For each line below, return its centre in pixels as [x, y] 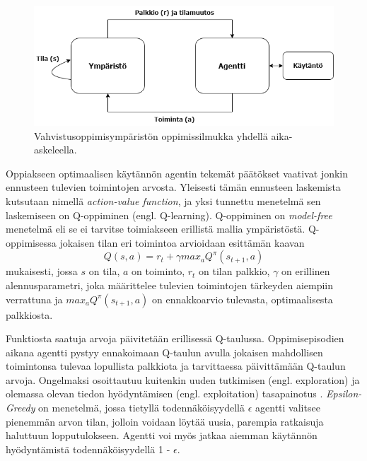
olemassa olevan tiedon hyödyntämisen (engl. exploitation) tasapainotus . [164, 393]
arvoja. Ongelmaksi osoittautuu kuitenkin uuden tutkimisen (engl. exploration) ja [183, 379]
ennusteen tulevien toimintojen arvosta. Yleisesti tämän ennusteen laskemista [173, 187]
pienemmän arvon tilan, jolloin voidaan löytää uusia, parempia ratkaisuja [165, 421]
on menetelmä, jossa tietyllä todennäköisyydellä [142, 408]
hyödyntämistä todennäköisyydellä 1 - [88, 449]
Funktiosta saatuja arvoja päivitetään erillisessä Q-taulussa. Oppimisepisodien [175, 338]
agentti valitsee [288, 408]
